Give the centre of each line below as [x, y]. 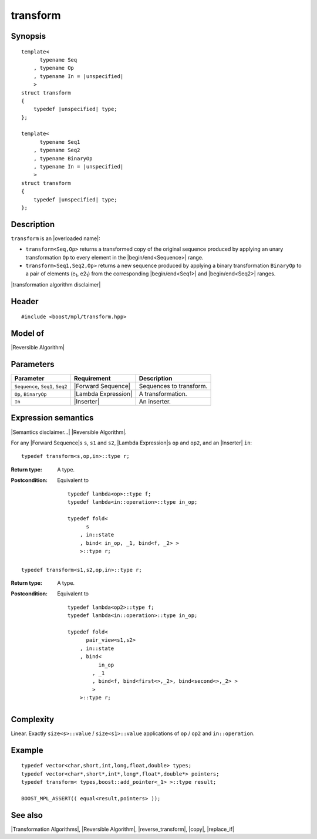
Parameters [33, 364]
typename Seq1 [60, 142]
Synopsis [28, 36]
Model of [28, 334]
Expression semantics [52, 418]
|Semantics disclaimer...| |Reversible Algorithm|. [69, 432]
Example [27, 750]
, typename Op [54, 68]
